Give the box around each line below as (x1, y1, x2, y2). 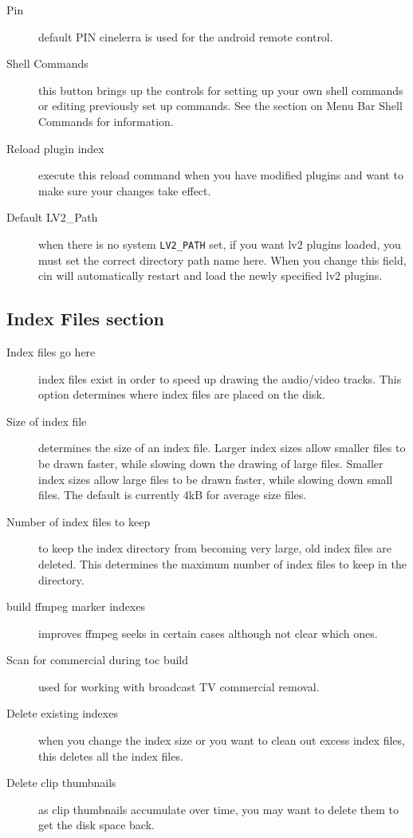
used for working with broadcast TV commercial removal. (38, 678, 320, 694)
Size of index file (6, 412, 87, 429)
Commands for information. (38, 112, 174, 129)
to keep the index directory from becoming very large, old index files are (38, 540, 391, 557)
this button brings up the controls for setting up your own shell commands (38, 81, 403, 98)
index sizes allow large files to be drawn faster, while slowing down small (38, 470, 393, 487)
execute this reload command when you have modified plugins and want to (38, 167, 403, 183)
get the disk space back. (38, 816, 155, 833)
